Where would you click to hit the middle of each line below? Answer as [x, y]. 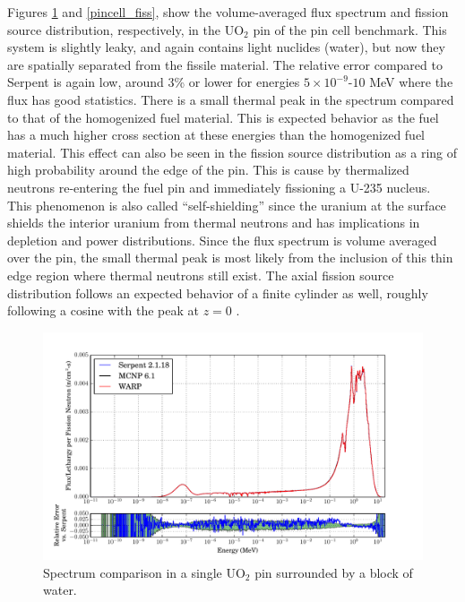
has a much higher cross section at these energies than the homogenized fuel [216, 135]
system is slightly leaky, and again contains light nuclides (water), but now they [226, 47]
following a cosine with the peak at [103, 310]
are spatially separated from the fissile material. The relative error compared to [225, 64]
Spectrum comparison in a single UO [144, 572]
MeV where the [411, 82]
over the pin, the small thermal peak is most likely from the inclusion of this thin [230, 258]
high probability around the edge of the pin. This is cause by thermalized [208, 170]
